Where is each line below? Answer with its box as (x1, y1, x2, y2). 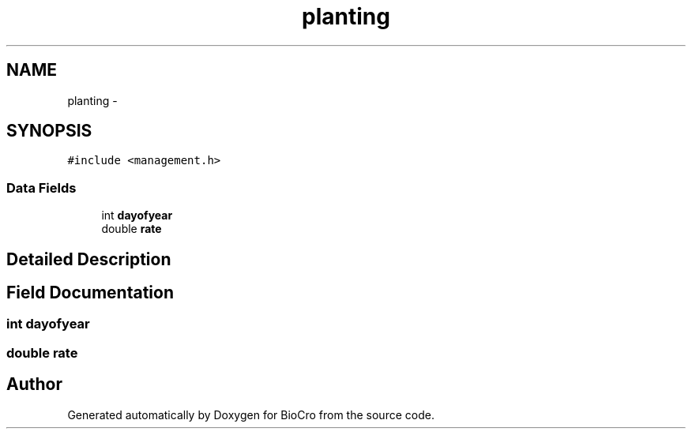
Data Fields (6, 179, 77, 196)
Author (6, 374, 62, 395)
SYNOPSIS (6, 121, 92, 141)
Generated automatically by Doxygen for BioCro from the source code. (67, 407, 434, 422)
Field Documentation (6, 283, 174, 303)
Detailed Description (6, 249, 171, 269)
